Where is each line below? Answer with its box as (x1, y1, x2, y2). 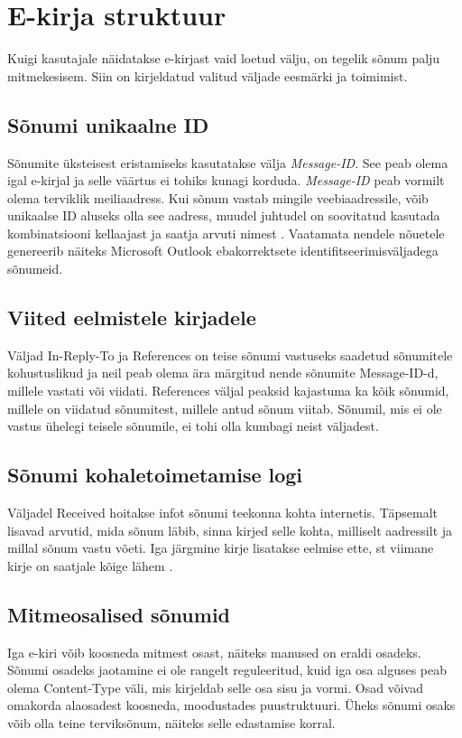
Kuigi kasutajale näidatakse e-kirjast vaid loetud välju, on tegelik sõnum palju (7, 49, 440, 68)
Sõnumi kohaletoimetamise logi (7, 461, 303, 489)
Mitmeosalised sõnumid (7, 600, 231, 628)
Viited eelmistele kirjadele (7, 304, 256, 332)
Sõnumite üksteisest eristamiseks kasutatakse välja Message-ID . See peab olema (7, 153, 448, 172)
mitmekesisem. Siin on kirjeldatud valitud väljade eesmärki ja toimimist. (7, 66, 408, 85)
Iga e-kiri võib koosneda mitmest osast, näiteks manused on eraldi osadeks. (7, 642, 421, 661)
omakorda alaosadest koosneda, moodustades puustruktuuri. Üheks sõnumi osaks (7, 696, 456, 715)
